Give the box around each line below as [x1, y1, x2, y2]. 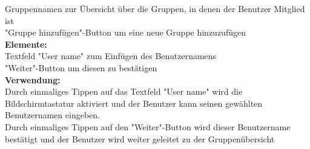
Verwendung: [5, 73, 61, 86]
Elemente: [5, 37, 47, 50]
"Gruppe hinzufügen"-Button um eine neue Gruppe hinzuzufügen [5, 26, 246, 39]
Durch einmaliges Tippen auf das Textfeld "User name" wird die [5, 85, 243, 98]
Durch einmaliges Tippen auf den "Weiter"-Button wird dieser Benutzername [5, 120, 291, 133]
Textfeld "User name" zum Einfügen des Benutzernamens [5, 49, 217, 62]
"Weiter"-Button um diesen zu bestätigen [5, 61, 157, 74]
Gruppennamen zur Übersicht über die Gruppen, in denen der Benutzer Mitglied [5, 2, 305, 14]
